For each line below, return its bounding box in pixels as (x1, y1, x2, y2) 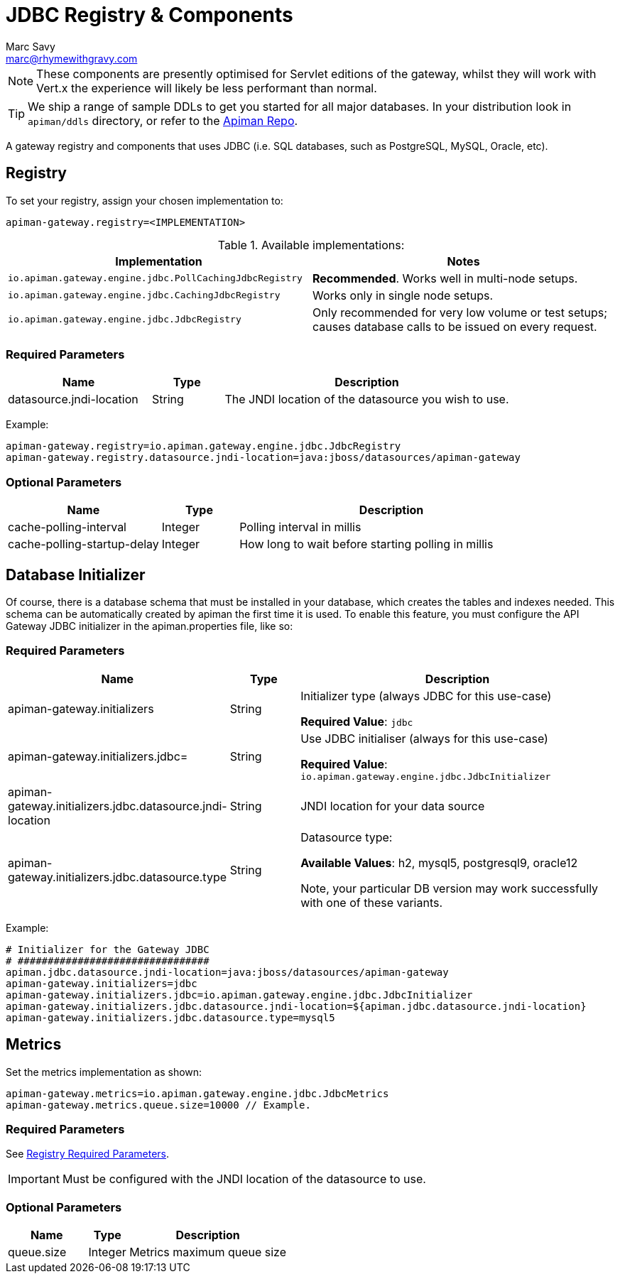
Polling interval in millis (239, 520, 361, 535)
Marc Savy (6, 40, 55, 53)
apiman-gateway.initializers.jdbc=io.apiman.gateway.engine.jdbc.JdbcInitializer (6, 989, 473, 1001)
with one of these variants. (300, 895, 443, 910)
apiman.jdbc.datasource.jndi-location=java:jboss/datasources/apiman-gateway (6, 966, 449, 978)
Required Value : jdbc (300, 714, 413, 729)
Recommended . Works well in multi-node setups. (312, 271, 578, 285)
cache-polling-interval (8, 520, 126, 535)
